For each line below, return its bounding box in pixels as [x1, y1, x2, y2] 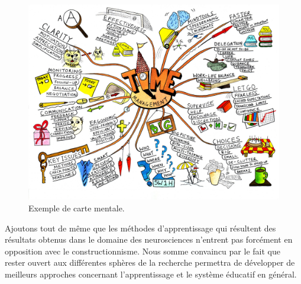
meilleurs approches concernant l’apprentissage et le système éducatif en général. [5, 267, 297, 280]
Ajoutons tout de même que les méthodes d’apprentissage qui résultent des [5, 221, 276, 234]
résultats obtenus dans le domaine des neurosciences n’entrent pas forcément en [5, 233, 293, 246]
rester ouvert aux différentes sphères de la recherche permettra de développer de [5, 256, 295, 269]
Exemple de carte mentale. [28, 202, 125, 214]
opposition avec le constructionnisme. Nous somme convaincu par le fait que [5, 244, 280, 257]
